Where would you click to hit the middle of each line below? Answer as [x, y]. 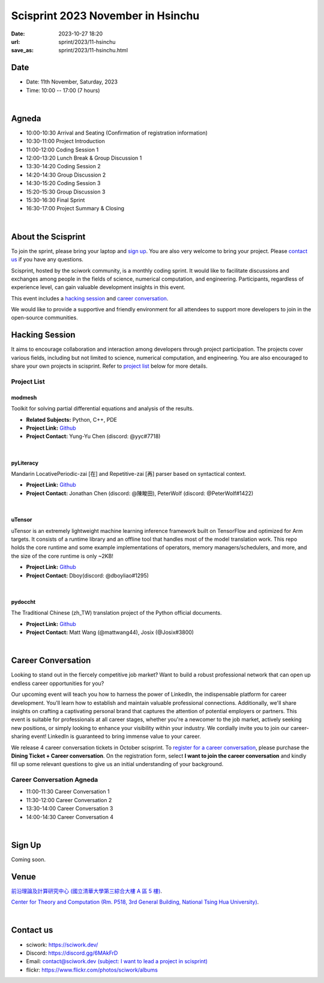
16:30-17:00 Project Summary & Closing [75, 208]
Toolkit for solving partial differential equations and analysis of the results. [103, 409]
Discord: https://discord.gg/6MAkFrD [72, 953]
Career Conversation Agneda [55, 780]
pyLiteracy [25, 463]
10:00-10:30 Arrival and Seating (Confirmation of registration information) [117, 133]
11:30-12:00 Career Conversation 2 [69, 800]
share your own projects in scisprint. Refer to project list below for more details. [109, 366]
